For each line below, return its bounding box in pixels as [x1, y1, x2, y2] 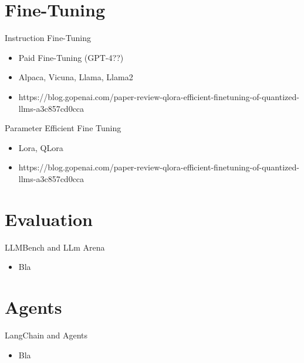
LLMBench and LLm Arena [5, 241, 105, 253]
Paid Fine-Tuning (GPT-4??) [18, 51, 124, 63]
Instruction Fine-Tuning [5, 32, 91, 44]
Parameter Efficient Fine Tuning [5, 122, 121, 134]
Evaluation [5, 207, 93, 231]
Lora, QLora [18, 141, 63, 153]
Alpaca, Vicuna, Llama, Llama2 [18, 71, 133, 83]
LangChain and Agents [5, 328, 88, 341]
